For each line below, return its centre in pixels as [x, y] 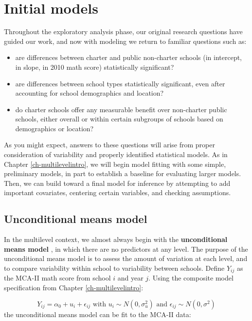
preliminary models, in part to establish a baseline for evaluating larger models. [123, 173]
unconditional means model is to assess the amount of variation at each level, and [126, 258]
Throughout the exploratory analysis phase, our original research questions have [123, 31]
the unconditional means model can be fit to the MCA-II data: [98, 314]
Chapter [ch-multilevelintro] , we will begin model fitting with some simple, [115, 164]
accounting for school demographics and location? [90, 93]
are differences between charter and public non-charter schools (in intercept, [129, 57]
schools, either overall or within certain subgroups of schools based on [119, 119]
